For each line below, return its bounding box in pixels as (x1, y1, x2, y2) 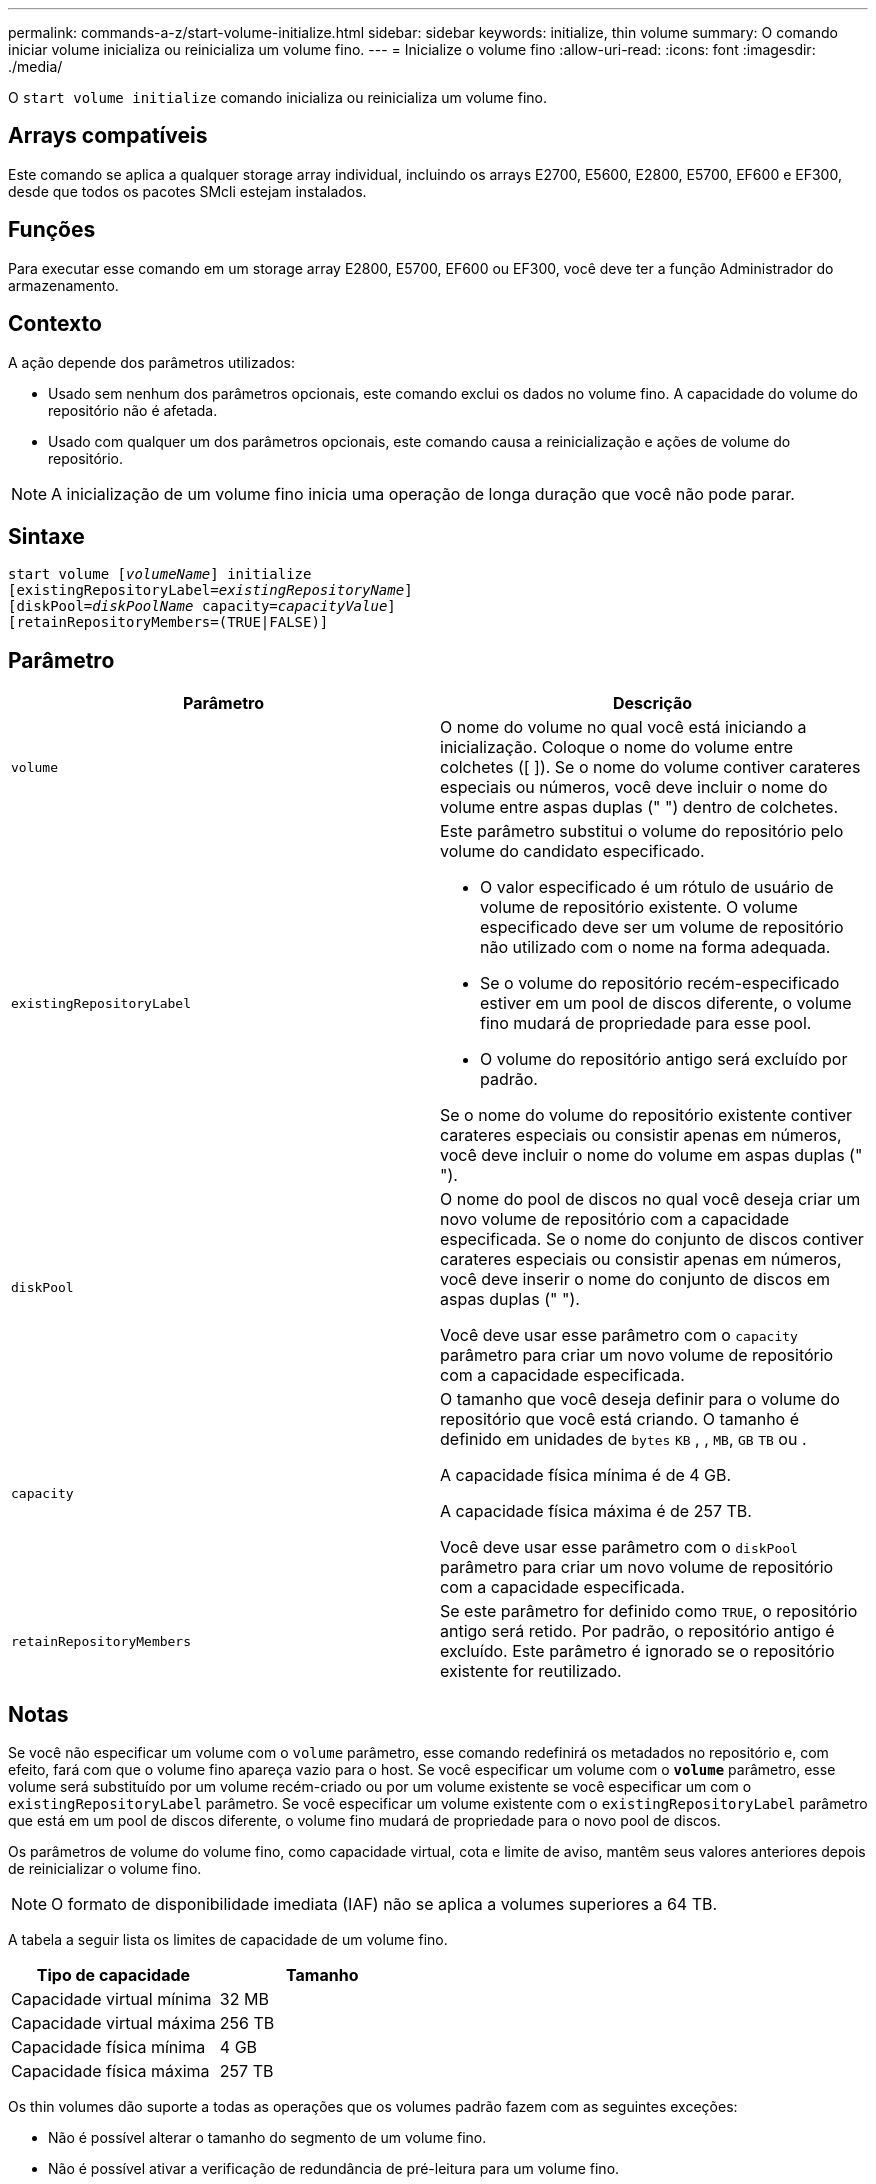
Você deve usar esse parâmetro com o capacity (440, 1325, 798, 1346)
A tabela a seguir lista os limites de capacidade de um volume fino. (8, 1931, 448, 1949)
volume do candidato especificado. (440, 841, 705, 862)
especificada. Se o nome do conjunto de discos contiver (440, 1229, 864, 1250)
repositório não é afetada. (48, 401, 218, 419)
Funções (8, 217, 96, 243)
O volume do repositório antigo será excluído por (480, 1049, 848, 1070)
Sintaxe (8, 523, 85, 549)
